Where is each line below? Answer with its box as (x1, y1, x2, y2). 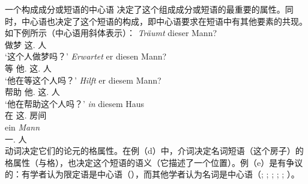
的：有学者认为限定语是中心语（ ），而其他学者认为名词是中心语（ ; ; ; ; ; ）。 (5, 168, 300, 180)
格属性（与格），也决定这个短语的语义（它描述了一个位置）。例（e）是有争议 (5, 156, 303, 168)
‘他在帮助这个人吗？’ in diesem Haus (5, 97, 145, 109)
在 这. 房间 (5, 109, 47, 121)
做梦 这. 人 (5, 38, 47, 51)
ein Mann (5, 120, 40, 133)
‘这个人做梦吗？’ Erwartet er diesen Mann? (5, 50, 167, 63)
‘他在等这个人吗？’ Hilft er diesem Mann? (5, 73, 162, 86)
